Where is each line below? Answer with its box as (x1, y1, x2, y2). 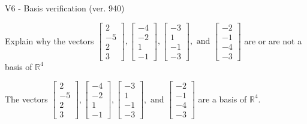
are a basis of (198, 92, 247, 105)
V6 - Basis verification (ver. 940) (5, 2, 125, 14)
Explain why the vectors (5, 34, 94, 47)
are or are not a (244, 34, 302, 47)
